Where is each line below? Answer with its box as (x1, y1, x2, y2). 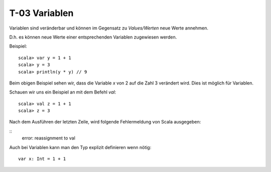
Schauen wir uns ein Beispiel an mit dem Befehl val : (9, 89, 116, 95)
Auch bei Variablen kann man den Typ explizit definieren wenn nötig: (9, 144, 152, 150)
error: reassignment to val (22, 135, 75, 141)
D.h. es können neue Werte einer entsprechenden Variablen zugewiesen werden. (9, 34, 177, 40)
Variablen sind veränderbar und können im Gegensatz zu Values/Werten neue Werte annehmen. (9, 25, 208, 31)
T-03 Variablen (9, 7, 74, 18)
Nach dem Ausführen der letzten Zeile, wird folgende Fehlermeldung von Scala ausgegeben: (9, 119, 201, 125)
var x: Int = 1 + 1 (18, 156, 66, 162)
